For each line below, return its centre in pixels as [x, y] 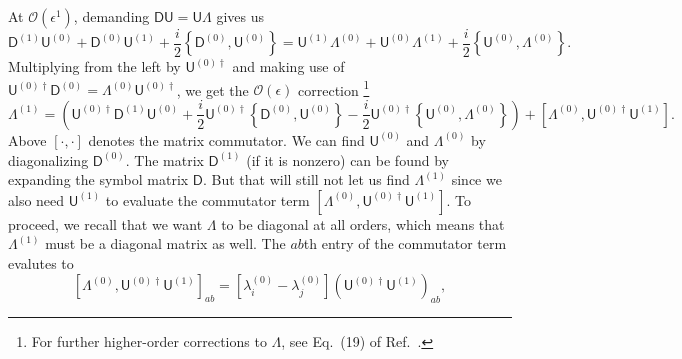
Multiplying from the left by [94, 66]
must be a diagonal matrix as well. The [165, 243]
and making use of [288, 66]
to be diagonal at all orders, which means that [363, 223]
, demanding [111, 16]
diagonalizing [48, 159]
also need [36, 199]
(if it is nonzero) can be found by [347, 159]
